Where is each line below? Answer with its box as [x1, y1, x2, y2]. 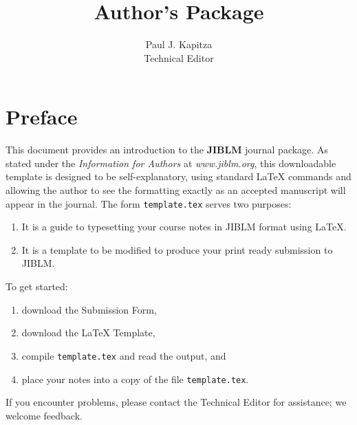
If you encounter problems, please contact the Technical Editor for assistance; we [6, 395, 347, 409]
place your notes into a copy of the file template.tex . [21, 371, 249, 386]
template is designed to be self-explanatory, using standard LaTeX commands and [6, 169, 351, 184]
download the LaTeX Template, [21, 325, 155, 340]
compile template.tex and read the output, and [21, 348, 226, 362]
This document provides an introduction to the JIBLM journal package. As [6, 142, 328, 157]
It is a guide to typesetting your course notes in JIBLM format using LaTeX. [21, 219, 347, 234]
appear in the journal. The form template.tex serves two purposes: [6, 196, 292, 210]
